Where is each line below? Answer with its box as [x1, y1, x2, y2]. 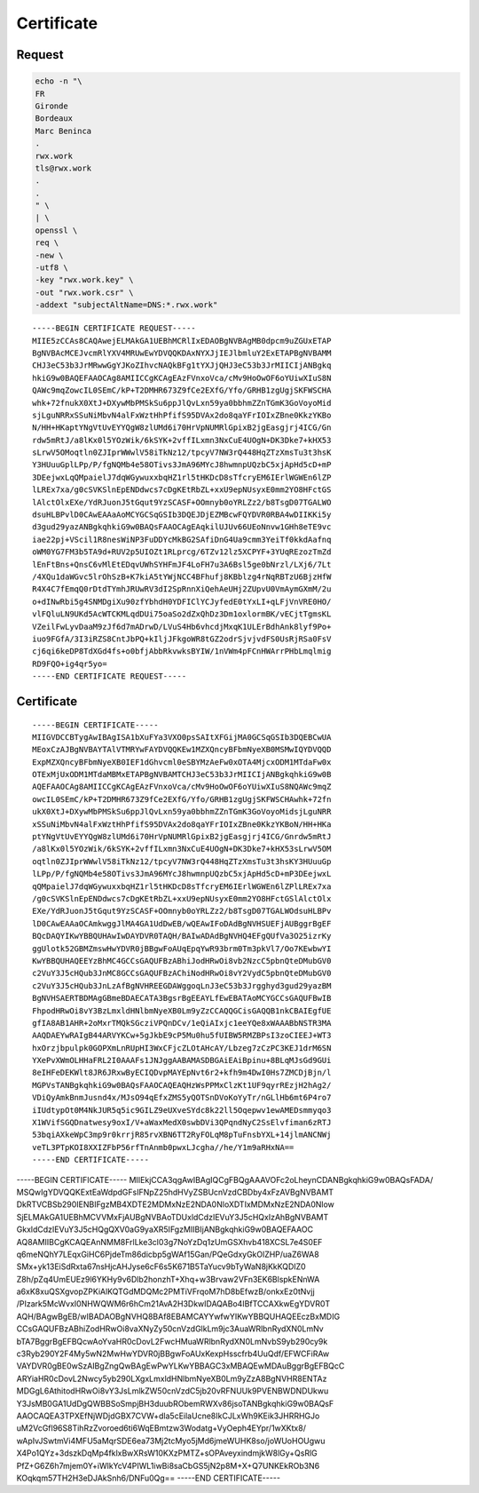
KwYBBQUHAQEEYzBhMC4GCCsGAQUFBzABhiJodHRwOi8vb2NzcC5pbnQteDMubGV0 [32, 956, 332, 965]
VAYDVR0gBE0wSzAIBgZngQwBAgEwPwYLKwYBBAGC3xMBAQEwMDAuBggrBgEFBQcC [16, 1361, 345, 1371]
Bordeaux [35, 114, 74, 123]
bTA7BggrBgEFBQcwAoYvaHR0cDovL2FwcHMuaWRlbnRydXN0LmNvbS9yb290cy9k [16, 1336, 328, 1346]
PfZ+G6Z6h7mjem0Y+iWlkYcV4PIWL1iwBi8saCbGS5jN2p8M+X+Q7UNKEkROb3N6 [16, 1460, 320, 1471]
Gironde [35, 100, 68, 111]
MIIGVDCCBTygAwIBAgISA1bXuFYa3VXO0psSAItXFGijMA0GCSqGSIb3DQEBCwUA [32, 732, 332, 742]
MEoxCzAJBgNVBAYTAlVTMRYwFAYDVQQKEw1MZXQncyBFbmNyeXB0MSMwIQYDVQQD [32, 744, 332, 755]
